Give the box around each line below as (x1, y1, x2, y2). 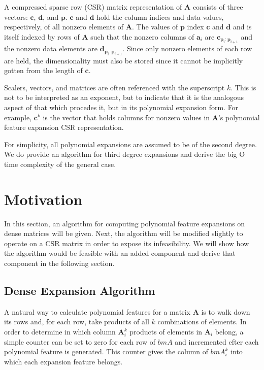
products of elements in (129, 326, 203, 337)
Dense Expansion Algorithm (4, 283, 155, 298)
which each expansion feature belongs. (4, 356, 123, 366)
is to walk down (201, 306, 250, 317)
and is (233, 21, 252, 32)
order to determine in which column (4, 326, 116, 337)
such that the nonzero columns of (90, 31, 194, 42)
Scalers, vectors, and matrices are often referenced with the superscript (4, 82, 225, 92)
